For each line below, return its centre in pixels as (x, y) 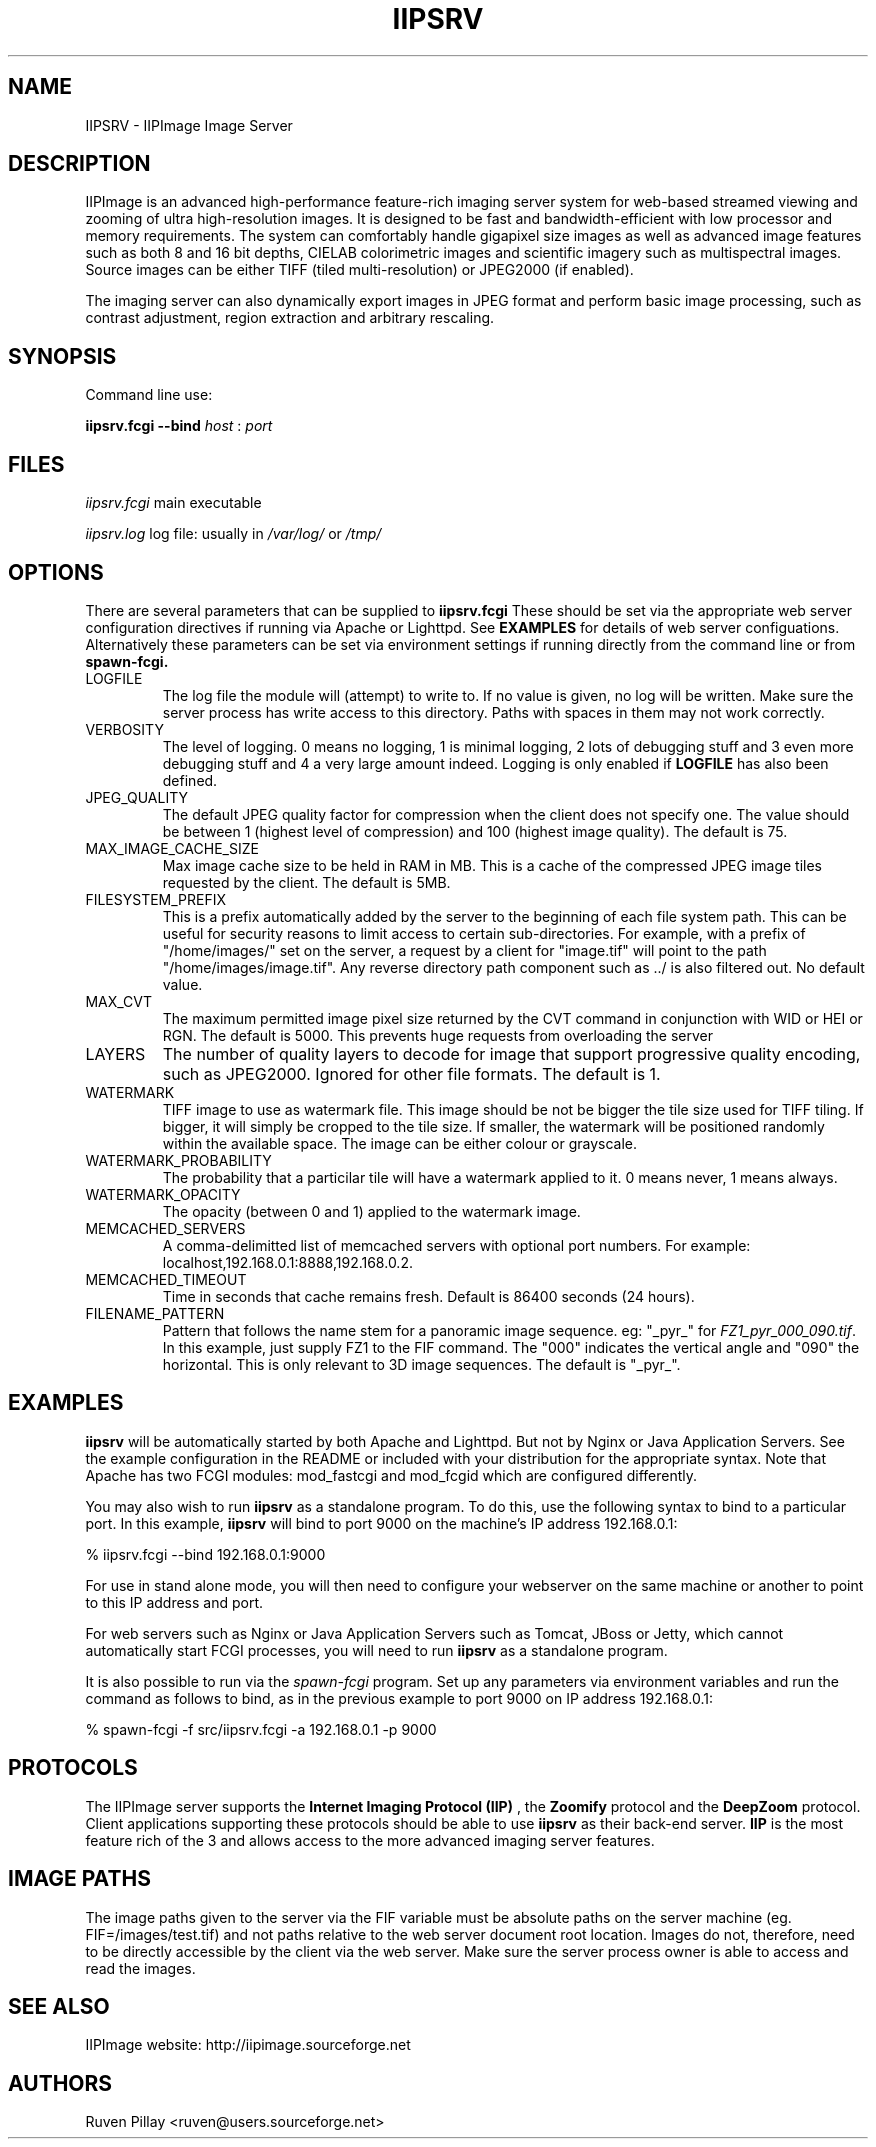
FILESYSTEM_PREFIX (156, 899)
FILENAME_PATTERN (155, 1313)
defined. (190, 780)
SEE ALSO (59, 2006)
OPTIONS (56, 572)
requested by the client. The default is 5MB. (306, 882)
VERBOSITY (124, 729)
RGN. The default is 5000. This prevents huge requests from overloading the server (437, 1035)
